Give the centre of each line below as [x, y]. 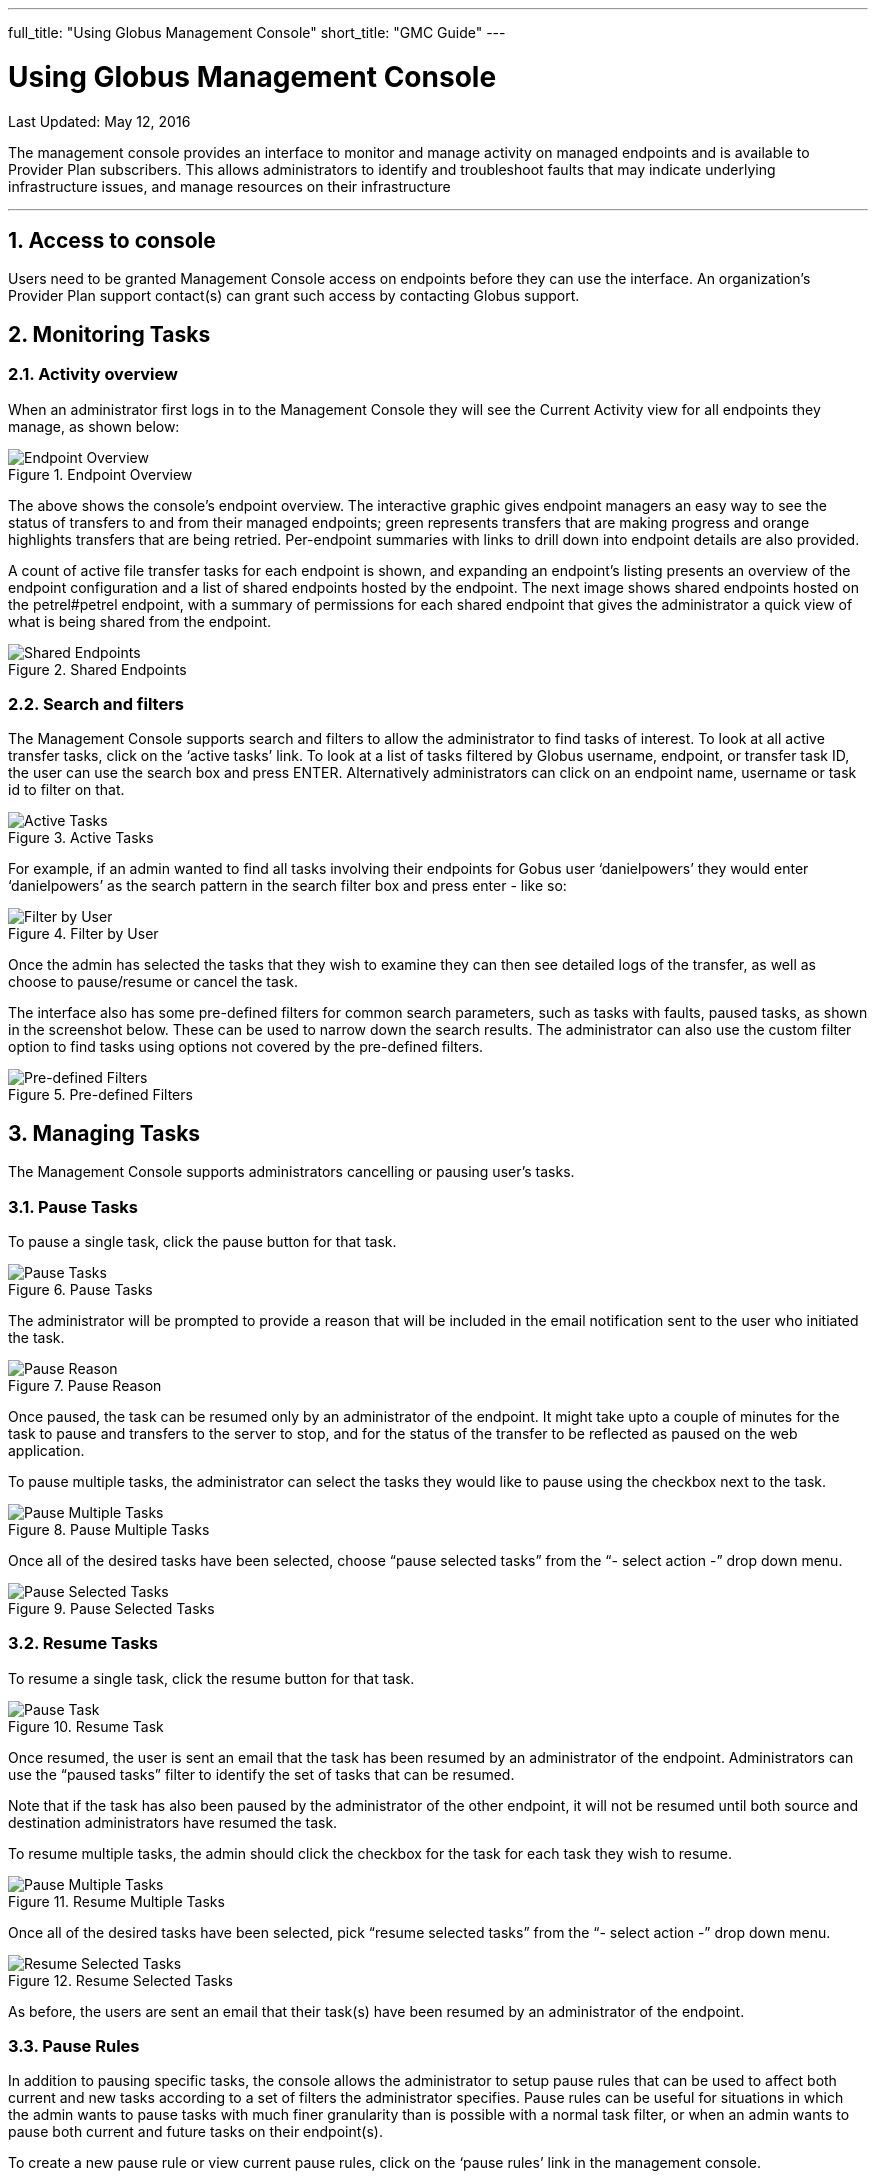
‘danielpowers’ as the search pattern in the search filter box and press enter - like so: [287, 886]
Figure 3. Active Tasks [81, 838]
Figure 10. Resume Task [86, 1726]
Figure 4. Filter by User [83, 934]
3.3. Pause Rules [74, 2046]
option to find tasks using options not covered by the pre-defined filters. [246, 1047]
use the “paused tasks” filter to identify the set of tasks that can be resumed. [261, 1774]
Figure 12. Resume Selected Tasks [121, 1980]
